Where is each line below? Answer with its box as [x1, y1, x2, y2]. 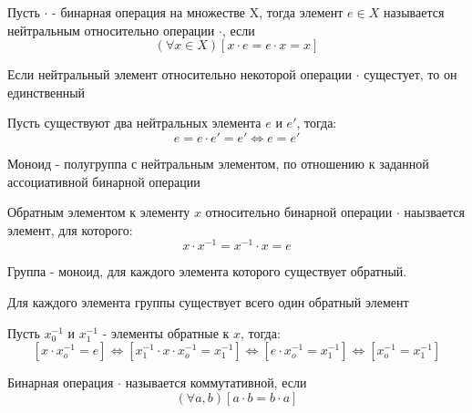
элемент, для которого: [7, 220, 133, 239]
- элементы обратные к [102, 323, 230, 342]
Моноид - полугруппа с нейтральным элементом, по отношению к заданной [7, 153, 429, 172]
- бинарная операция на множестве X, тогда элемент [52, 3, 344, 21]
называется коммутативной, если [125, 373, 307, 392]
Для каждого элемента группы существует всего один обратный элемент [7, 293, 409, 312]
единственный [7, 82, 86, 101]
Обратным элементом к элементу [7, 202, 190, 222]
